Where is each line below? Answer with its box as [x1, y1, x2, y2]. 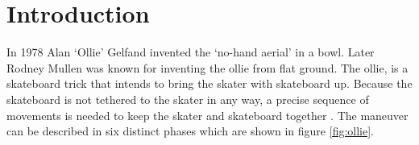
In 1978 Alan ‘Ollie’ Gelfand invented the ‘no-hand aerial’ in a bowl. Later [6, 43, 375, 60]
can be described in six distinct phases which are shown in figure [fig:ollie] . [6, 122, 374, 139]
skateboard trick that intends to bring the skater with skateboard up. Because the [6, 75, 413, 92]
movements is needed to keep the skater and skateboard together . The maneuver [6, 106, 409, 123]
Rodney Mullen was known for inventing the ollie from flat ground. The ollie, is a [6, 59, 409, 76]
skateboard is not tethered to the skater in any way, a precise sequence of [6, 90, 369, 107]
